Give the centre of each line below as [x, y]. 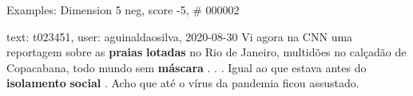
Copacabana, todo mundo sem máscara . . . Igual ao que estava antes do [187, 67]
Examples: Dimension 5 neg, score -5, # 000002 [123, 10]
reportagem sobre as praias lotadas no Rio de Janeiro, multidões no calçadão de [206, 52]
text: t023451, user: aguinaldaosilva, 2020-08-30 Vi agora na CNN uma [180, 36]
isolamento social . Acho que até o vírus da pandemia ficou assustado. [183, 83]
